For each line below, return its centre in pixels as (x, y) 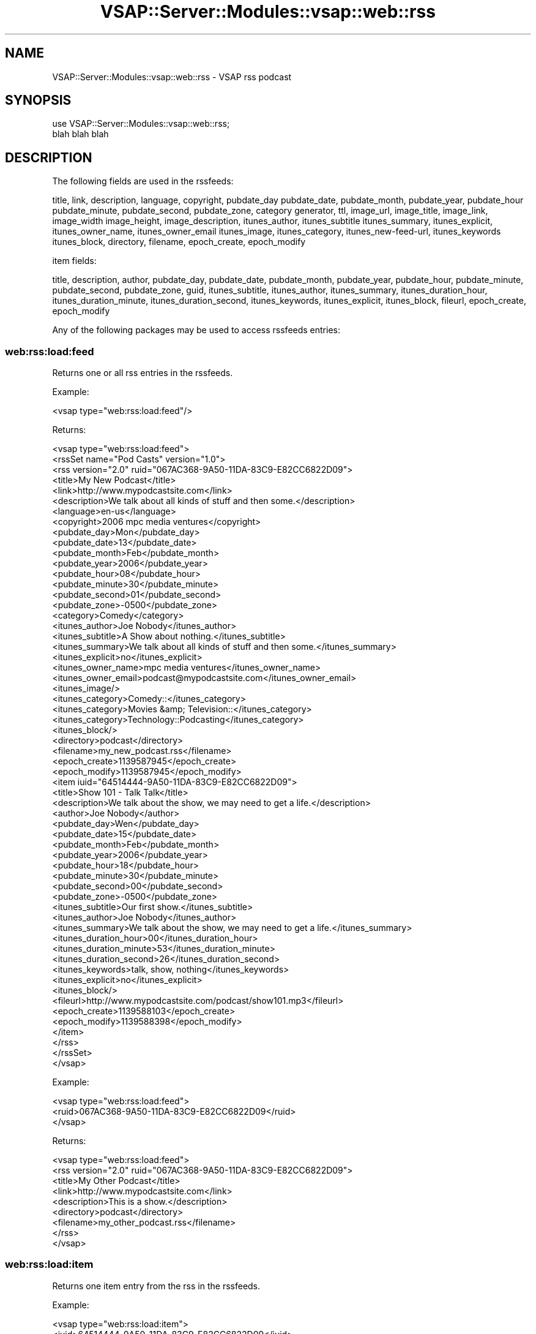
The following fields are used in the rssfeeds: (143, 181)
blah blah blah (80, 134)
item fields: (74, 261)
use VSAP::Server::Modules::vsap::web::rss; (141, 124)
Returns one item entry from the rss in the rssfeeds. (156, 1286)
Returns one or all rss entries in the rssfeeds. (143, 373)
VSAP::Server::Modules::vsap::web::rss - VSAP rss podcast (172, 77)
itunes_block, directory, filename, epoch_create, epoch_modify (179, 242)
